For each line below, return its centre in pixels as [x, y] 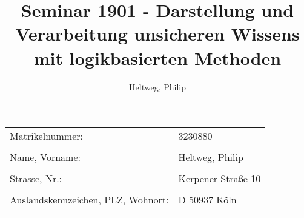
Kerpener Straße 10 [220, 179]
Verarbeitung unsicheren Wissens [157, 34]
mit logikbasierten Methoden [157, 57]
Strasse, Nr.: [36, 179]
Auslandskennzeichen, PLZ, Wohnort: [89, 200]
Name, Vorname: [45, 157]
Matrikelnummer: [46, 136]
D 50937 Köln [207, 200]
